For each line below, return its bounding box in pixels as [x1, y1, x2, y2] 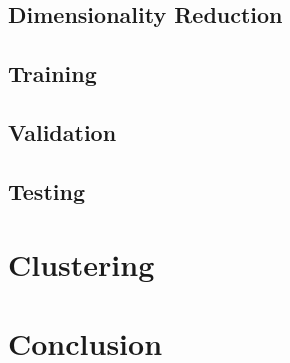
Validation [8, 116, 117, 147]
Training [8, 58, 97, 89]
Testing [8, 175, 85, 206]
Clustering [8, 244, 155, 285]
